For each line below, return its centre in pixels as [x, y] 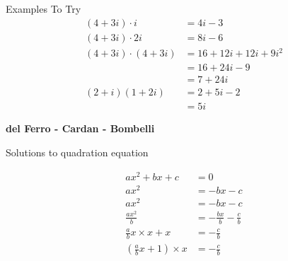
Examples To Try [44, 8]
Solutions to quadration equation [77, 152]
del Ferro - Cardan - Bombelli [80, 128]
